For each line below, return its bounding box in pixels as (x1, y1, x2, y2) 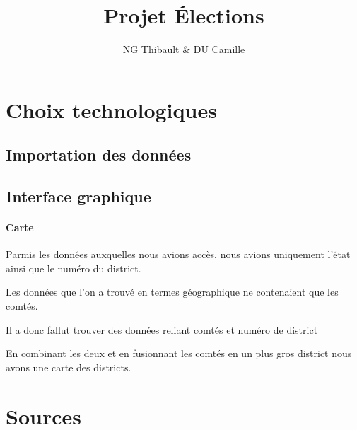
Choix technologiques (6, 95, 217, 124)
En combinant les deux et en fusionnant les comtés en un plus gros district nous (6, 346, 352, 361)
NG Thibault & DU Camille (122, 42, 245, 57)
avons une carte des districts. (6, 359, 131, 374)
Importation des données (6, 144, 192, 165)
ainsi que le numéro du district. (6, 260, 141, 275)
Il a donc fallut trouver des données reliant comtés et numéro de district (6, 322, 318, 337)
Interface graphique (6, 185, 151, 207)
